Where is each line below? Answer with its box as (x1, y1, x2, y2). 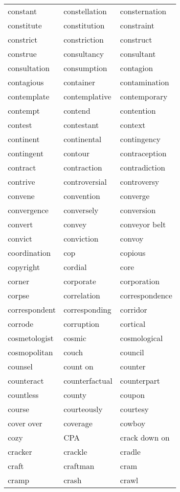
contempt (8, 105, 40, 116)
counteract (8, 375, 44, 386)
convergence (8, 204, 49, 216)
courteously (63, 403, 103, 415)
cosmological (120, 332, 163, 344)
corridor (120, 304, 147, 315)
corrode (8, 318, 34, 329)
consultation (8, 62, 50, 74)
